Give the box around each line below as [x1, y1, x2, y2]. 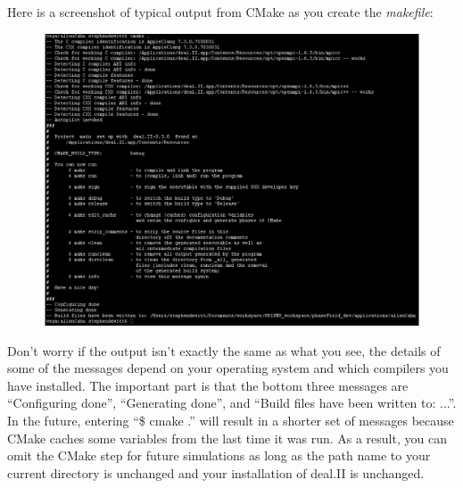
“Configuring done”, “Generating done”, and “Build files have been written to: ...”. [7, 393, 457, 412]
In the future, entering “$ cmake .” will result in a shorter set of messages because [7, 411, 454, 430]
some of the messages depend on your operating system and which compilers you [7, 359, 449, 377]
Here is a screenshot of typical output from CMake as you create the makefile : [7, 3, 434, 21]
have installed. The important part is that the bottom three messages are [7, 376, 409, 394]
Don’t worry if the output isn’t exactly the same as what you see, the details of [7, 341, 441, 360]
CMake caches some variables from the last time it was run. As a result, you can [7, 428, 447, 447]
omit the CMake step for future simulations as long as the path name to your [7, 446, 431, 465]
